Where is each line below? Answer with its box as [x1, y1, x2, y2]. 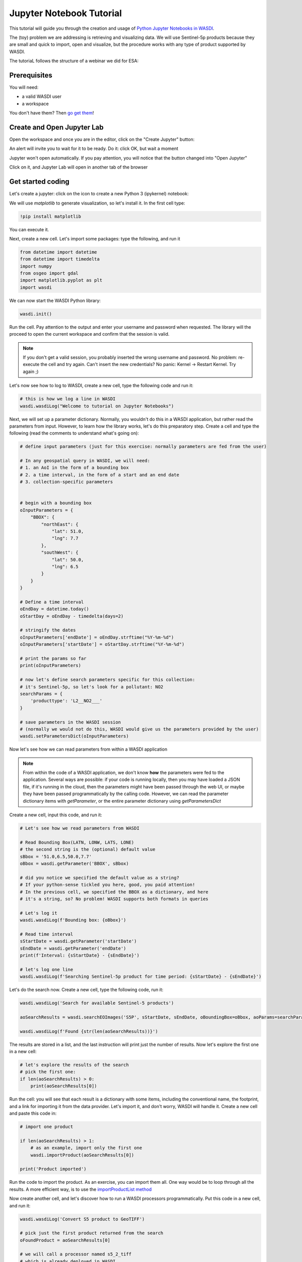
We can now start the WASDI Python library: [9, 297, 101, 303]
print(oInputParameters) [20, 663, 82, 668]
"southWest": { [41, 550, 79, 555]
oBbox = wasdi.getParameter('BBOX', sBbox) [20, 861, 129, 866]
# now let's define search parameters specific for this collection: [20, 677, 195, 682]
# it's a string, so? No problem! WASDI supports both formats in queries [20, 896, 209, 902]
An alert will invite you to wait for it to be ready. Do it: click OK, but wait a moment [9, 145, 179, 151]
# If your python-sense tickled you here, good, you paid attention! [20, 882, 195, 888]
